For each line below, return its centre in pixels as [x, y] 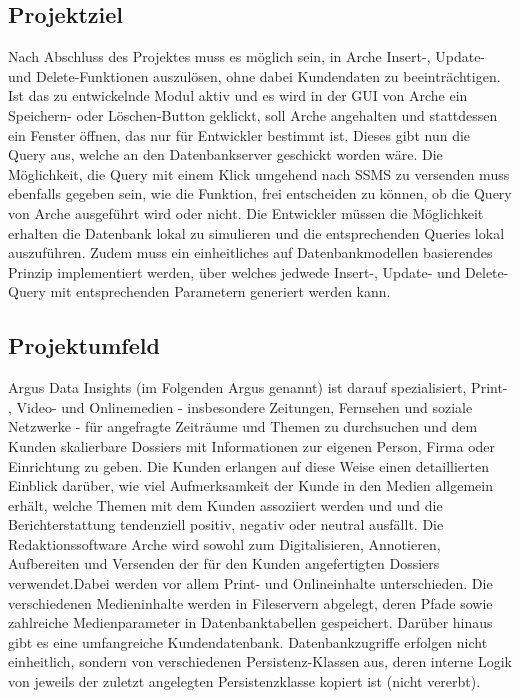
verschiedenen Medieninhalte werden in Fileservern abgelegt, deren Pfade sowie [250, 602]
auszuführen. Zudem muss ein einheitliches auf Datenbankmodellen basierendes [250, 252]
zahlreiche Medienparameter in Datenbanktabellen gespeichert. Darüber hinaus [250, 622]
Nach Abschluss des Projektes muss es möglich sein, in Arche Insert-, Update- [247, 56]
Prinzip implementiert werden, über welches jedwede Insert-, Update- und [234, 271]
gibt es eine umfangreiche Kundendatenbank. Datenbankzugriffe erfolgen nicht [248, 641]
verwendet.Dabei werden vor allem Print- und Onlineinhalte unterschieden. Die [250, 583]
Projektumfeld [84, 345]
